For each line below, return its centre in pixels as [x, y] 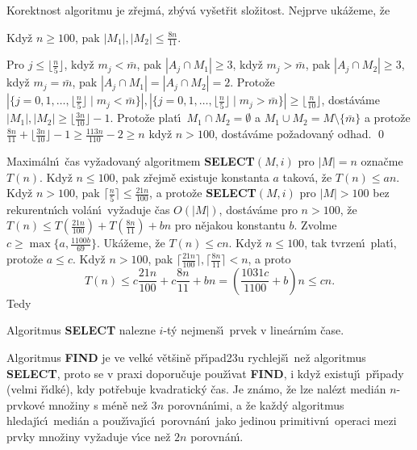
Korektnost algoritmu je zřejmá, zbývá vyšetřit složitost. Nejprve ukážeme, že [198, 10]
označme [382, 161]
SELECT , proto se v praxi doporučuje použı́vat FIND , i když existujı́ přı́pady [205, 373]
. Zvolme [315, 225]
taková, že [307, 177]
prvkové [26, 404]
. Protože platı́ [146, 118]
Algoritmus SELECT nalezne [81, 330]
